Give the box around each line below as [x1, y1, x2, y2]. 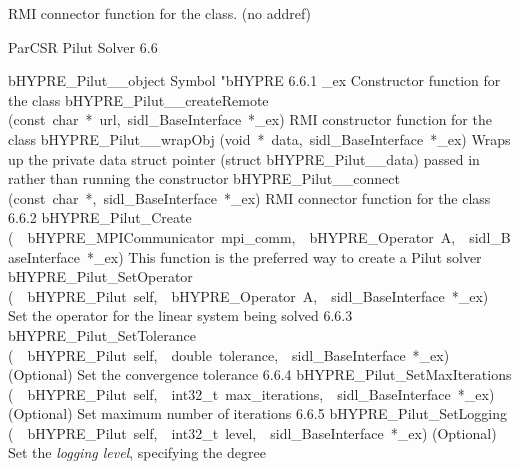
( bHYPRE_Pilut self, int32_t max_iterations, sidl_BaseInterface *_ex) [8, 383, 495, 404]
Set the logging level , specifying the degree [8, 442, 266, 463]
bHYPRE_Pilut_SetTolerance [8, 324, 196, 345]
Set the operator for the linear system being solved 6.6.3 [8, 305, 353, 326]
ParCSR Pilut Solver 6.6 [8, 36, 158, 57]
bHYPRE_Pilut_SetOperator [8, 266, 193, 287]
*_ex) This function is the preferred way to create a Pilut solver [87, 246, 482, 267]
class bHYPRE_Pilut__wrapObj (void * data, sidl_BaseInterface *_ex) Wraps [8, 128, 511, 149]
